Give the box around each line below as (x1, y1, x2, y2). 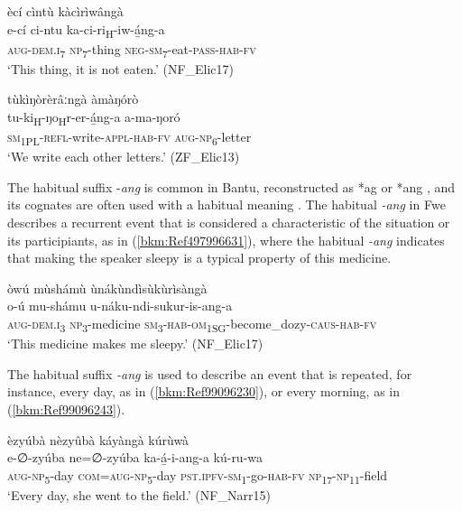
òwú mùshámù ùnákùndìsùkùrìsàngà (7, 278, 208, 297)
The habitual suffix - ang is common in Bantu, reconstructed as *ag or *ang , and (7, 177, 456, 196)
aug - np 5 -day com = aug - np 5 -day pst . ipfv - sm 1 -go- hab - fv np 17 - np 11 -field (7, 465, 388, 487)
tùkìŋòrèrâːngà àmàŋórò (7, 89, 139, 108)
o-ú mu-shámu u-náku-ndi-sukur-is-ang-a (7, 296, 233, 315)
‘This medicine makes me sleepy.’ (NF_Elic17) (7, 334, 263, 353)
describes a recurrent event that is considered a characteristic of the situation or (7, 213, 450, 232)
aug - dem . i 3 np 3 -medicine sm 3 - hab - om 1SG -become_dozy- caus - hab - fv (7, 314, 377, 335)
